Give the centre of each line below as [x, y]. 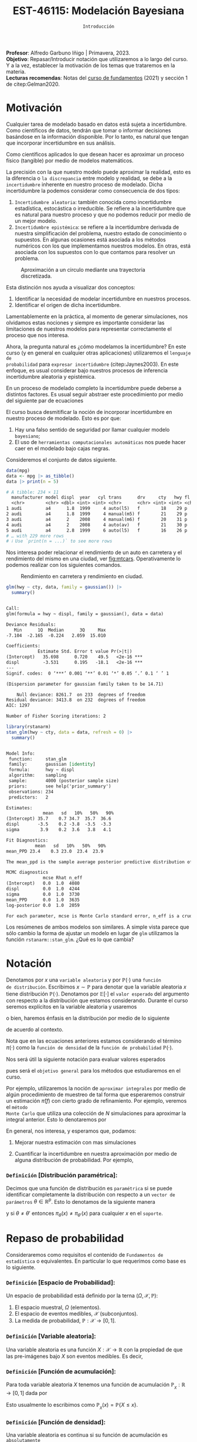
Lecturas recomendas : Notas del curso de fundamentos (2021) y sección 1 [97, 78]
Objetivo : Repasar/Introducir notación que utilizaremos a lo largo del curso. [97, 59]
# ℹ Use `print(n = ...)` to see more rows [59, 541]
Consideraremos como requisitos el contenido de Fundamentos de [85, 1255]
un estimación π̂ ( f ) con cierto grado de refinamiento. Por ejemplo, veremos [96, 1101]
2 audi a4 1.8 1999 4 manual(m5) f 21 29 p [97, 514]
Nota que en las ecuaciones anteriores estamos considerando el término [94, 1041]
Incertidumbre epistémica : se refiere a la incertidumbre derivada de [97, 227]
